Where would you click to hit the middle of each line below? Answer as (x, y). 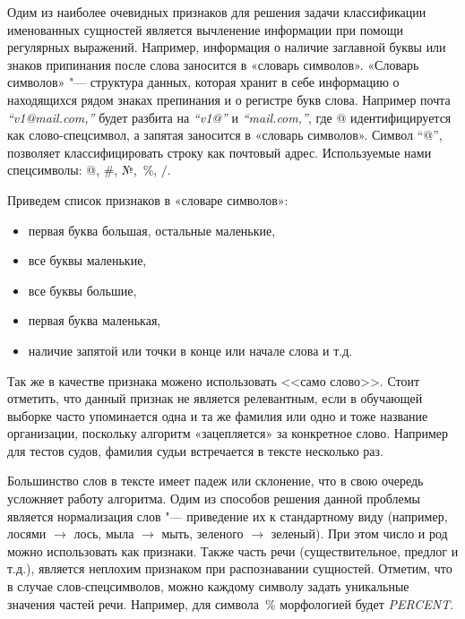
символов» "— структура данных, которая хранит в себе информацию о (203, 82)
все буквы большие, (82, 290)
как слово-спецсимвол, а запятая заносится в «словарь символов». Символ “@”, (225, 135)
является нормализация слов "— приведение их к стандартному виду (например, (228, 516)
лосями (27, 533)
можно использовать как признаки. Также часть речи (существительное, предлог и (233, 550)
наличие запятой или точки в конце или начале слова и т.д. (190, 350)
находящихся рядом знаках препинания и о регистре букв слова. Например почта (229, 99)
